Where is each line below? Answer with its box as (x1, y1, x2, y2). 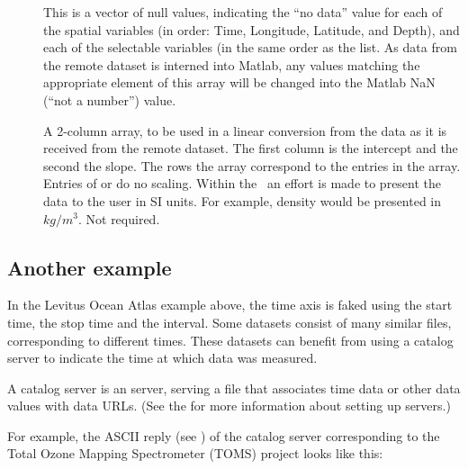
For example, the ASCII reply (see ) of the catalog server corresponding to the (7, 426, 440, 445)
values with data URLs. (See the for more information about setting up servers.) (7, 396, 451, 415)
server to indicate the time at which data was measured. (7, 348, 318, 367)
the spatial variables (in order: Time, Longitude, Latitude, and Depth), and (43, 20, 460, 39)
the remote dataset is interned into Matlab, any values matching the (43, 55, 420, 74)
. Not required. (77, 209, 160, 228)
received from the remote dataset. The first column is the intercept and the (43, 139, 458, 158)
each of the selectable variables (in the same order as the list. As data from (43, 38, 457, 57)
